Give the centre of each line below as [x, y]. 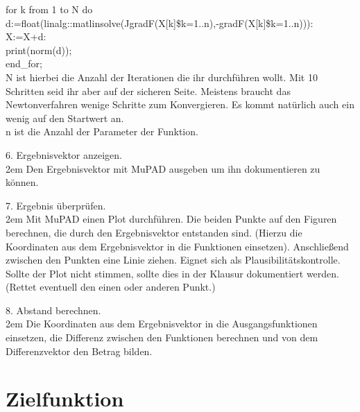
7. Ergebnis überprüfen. [56, 205]
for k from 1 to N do [49, 9]
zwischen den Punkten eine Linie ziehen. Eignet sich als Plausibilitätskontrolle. [173, 260]
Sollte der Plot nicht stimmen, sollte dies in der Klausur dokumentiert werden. [172, 273]
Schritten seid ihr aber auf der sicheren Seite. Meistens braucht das [148, 91]
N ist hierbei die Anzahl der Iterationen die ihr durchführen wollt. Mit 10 [162, 77]
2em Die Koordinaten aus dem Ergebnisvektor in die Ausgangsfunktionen [162, 324]
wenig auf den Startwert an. [65, 118]
